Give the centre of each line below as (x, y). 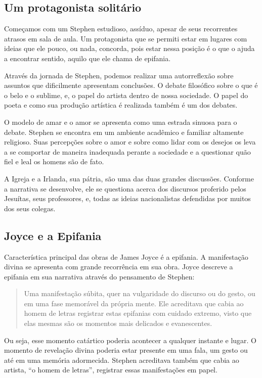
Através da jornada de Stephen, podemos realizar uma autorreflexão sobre (119, 75)
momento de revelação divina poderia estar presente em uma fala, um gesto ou (126, 350)
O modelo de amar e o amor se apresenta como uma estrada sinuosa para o (121, 122)
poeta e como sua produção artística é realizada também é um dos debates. (121, 105)
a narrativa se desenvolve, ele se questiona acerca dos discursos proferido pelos (125, 188)
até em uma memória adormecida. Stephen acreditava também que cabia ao (122, 360)
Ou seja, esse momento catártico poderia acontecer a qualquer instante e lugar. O (130, 340)
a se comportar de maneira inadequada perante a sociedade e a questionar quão (127, 151)
